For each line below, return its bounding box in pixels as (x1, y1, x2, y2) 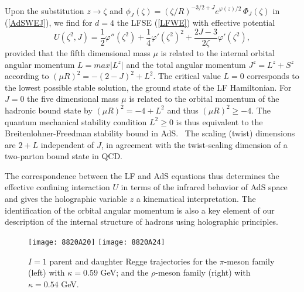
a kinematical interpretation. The (136, 193, 256, 205)
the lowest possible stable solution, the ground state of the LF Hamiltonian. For (5, 81, 292, 93)
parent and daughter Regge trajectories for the (49, 255, 217, 267)
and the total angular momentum (126, 58, 246, 70)
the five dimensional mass (27, 92, 119, 105)
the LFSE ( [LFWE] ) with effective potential (117, 16, 275, 29)
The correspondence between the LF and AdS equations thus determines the (5, 169, 279, 181)
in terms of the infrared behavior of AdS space (121, 181, 288, 193)
